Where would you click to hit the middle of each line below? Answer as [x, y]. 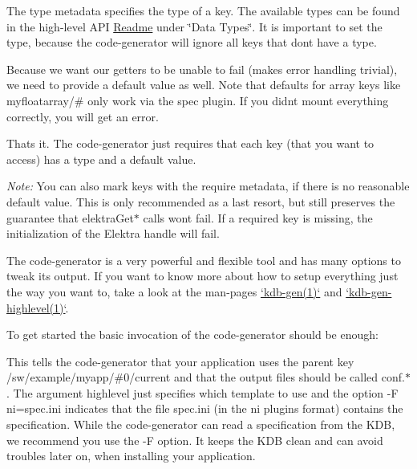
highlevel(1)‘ [36, 307]
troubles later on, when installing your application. [131, 456]
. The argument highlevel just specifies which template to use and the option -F [202, 392]
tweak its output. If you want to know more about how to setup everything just [202, 276]
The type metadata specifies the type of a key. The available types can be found [203, 10]
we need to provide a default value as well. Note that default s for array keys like [204, 85]
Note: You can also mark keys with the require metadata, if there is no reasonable [208, 186]
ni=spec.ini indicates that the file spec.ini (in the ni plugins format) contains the [205, 408]
